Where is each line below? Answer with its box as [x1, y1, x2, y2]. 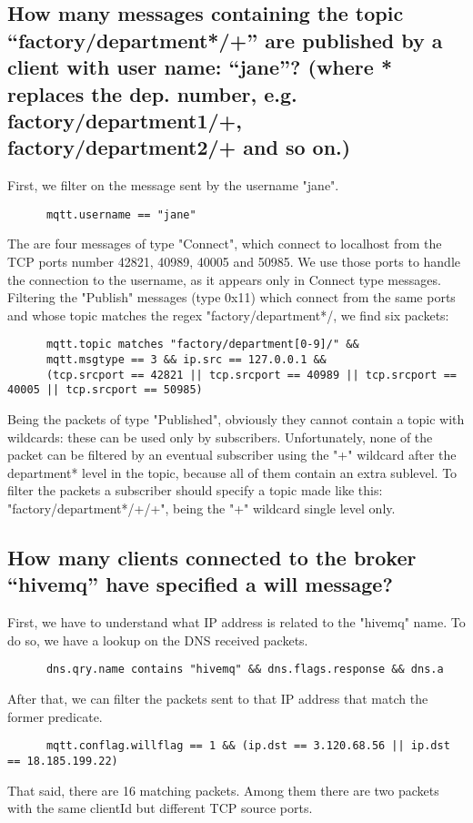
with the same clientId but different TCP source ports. [7, 798, 313, 818]
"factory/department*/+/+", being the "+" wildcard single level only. [7, 498, 396, 517]
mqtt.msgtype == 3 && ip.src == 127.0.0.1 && [45, 353, 327, 367]
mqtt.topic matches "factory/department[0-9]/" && [45, 338, 359, 351]
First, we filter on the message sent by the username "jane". [7, 176, 339, 195]
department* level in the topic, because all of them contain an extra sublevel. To [7, 462, 458, 482]
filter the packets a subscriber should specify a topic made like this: [7, 481, 383, 500]
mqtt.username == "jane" [45, 208, 196, 221]
